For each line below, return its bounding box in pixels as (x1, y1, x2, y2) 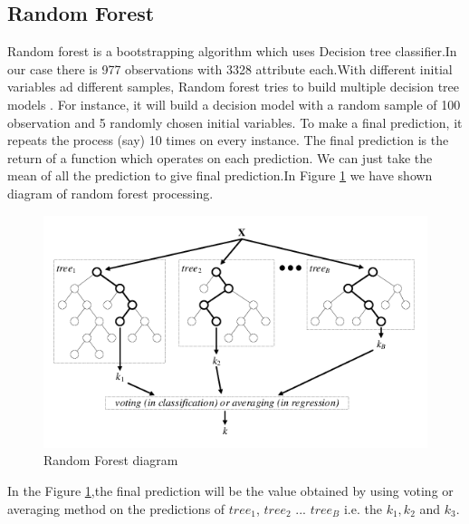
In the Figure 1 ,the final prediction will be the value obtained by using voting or (7, 481, 454, 500)
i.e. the (343, 499, 382, 518)
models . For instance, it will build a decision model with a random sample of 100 (7, 94, 461, 113)
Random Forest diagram (43, 451, 178, 470)
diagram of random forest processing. (7, 183, 214, 202)
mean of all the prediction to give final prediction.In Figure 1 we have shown (7, 166, 433, 185)
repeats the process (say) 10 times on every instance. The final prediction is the (7, 131, 449, 150)
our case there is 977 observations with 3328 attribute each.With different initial (7, 59, 453, 78)
